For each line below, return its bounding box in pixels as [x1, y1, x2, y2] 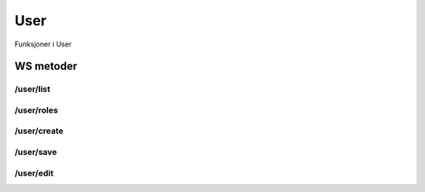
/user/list [14, 83, 50, 94]
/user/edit [14, 168, 54, 179]
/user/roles [14, 105, 58, 116]
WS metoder [14, 60, 78, 73]
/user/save [14, 146, 57, 157]
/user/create [14, 126, 64, 137]
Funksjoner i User [14, 39, 72, 49]
